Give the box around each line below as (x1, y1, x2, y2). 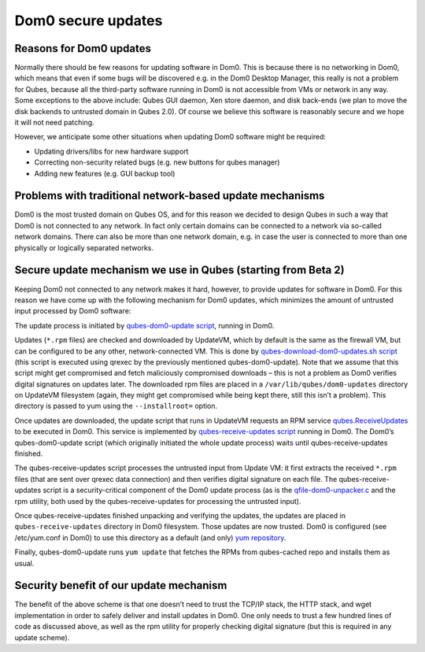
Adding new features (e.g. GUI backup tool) (34, 169, 176, 178)
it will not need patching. (14, 118, 94, 128)
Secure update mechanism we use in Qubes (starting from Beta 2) (14, 264, 346, 277)
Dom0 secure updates (14, 12, 163, 29)
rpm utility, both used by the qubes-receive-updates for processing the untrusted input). (14, 496, 301, 506)
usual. (14, 558, 35, 568)
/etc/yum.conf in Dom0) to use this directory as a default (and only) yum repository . (14, 532, 286, 543)
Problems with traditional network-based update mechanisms (14, 189, 325, 202)
